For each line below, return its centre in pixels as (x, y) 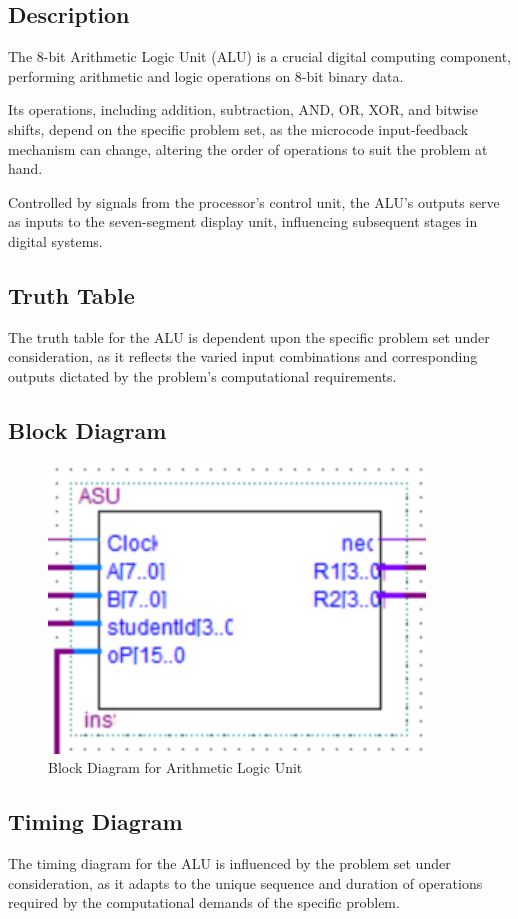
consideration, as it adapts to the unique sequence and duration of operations (245, 882)
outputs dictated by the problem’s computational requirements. (202, 375)
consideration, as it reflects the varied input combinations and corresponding (243, 356)
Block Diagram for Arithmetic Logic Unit (175, 767)
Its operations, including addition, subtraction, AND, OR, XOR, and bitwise (243, 109)
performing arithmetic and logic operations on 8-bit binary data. (206, 75)
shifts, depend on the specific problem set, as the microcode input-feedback (238, 128)
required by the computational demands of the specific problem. (204, 902)
